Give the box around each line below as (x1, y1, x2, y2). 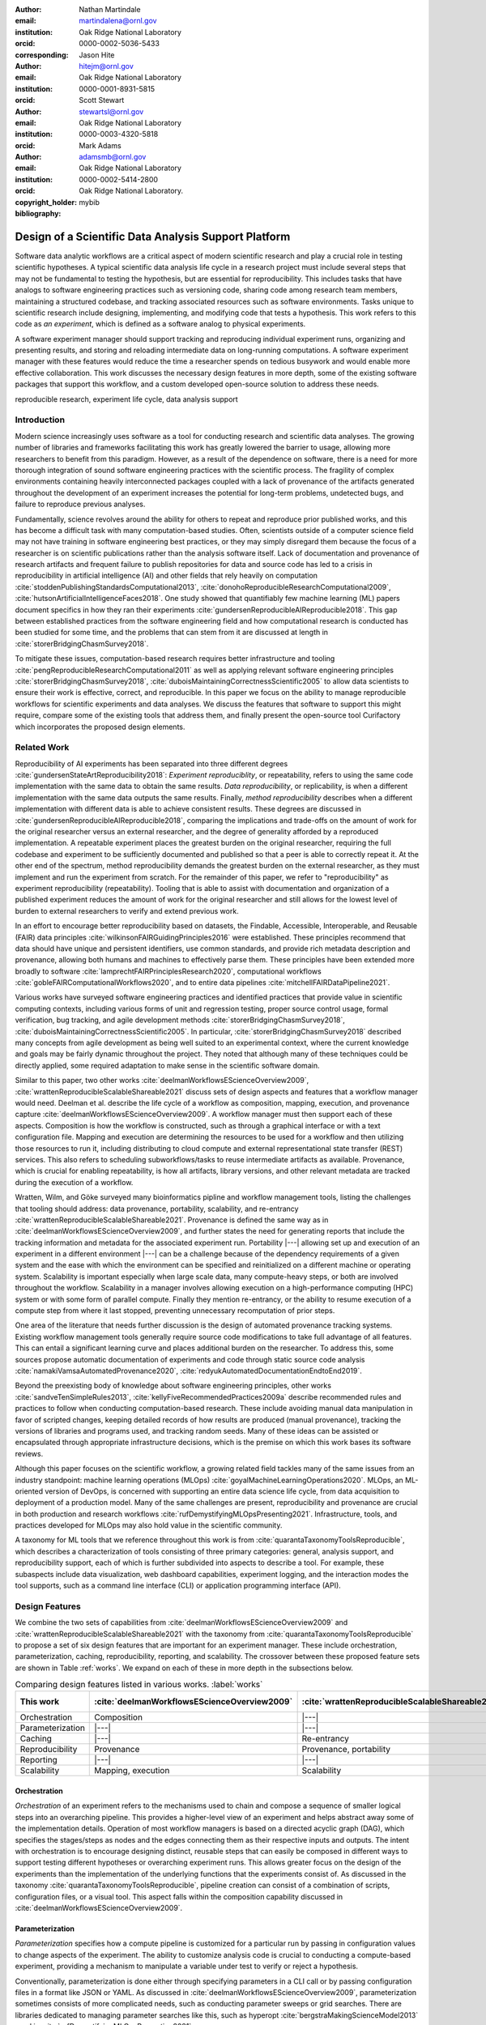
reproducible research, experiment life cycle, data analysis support (15, 394, 238, 404)
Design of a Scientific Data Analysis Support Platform (15, 229, 291, 243)
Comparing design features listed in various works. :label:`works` (15, 1679, 263, 1690)
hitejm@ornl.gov (79, 61, 134, 70)
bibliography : (15, 209, 62, 219)
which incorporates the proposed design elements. (15, 722, 185, 731)
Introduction (15, 414, 65, 425)
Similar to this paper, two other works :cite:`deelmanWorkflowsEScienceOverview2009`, (15, 1076, 309, 1085)
